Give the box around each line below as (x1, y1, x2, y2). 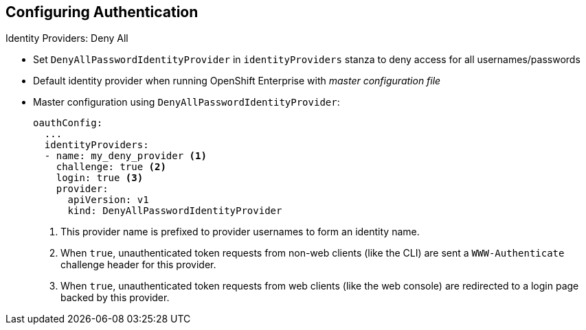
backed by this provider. (60, 292, 170, 304)
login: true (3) (56, 172, 144, 184)
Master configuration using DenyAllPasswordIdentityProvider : (33, 96, 340, 108)
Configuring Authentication (5, 3, 199, 21)
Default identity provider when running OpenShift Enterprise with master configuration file (33, 75, 441, 87)
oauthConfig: (33, 117, 103, 129)
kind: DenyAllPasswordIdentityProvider (67, 205, 282, 217)
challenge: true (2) (56, 161, 166, 173)
